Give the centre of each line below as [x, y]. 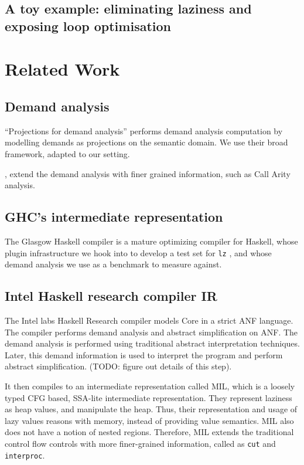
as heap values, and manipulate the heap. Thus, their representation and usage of [151, 409]
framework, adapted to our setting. [67, 153]
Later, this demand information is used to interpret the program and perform [144, 354]
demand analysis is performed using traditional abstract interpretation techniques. [152, 343]
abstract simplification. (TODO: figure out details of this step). [118, 366]
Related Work [62, 69]
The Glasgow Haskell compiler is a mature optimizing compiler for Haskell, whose [151, 241]
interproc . [25, 455]
